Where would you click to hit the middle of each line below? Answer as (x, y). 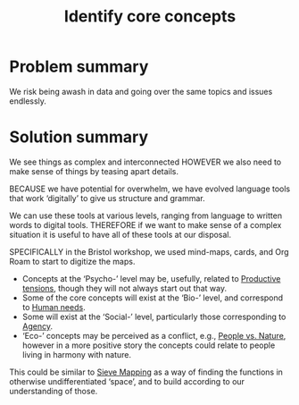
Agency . (37, 326)
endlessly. (28, 101)
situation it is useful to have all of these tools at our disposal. (120, 234)
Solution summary (79, 137)
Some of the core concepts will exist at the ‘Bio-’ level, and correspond (153, 298)
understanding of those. (54, 391)
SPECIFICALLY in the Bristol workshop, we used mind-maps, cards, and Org (149, 251)
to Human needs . (54, 307)
